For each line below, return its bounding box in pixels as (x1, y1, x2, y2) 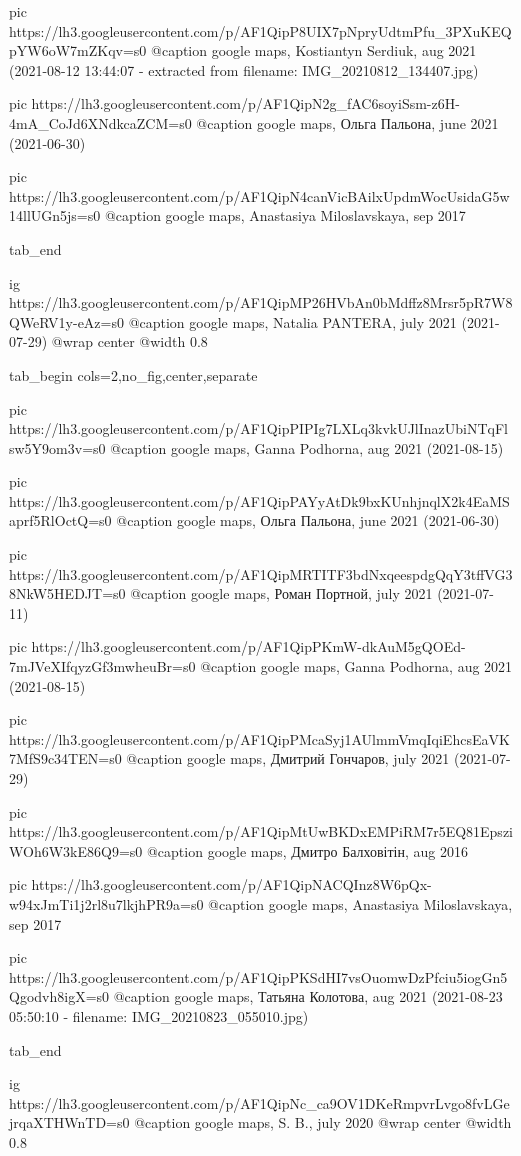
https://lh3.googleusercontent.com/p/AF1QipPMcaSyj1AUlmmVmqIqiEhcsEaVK (9, 728, 510, 749)
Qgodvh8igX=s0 (9, 986, 110, 1007)
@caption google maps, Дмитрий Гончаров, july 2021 (126, 748, 450, 769)
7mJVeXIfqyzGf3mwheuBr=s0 (9, 656, 196, 677)
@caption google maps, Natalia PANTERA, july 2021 (128, 311, 457, 332)
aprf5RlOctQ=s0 (9, 510, 112, 531)
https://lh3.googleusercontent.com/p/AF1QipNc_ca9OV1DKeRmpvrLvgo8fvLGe (9, 1092, 510, 1113)
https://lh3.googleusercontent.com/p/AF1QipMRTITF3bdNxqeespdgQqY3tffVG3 (9, 563, 513, 584)
